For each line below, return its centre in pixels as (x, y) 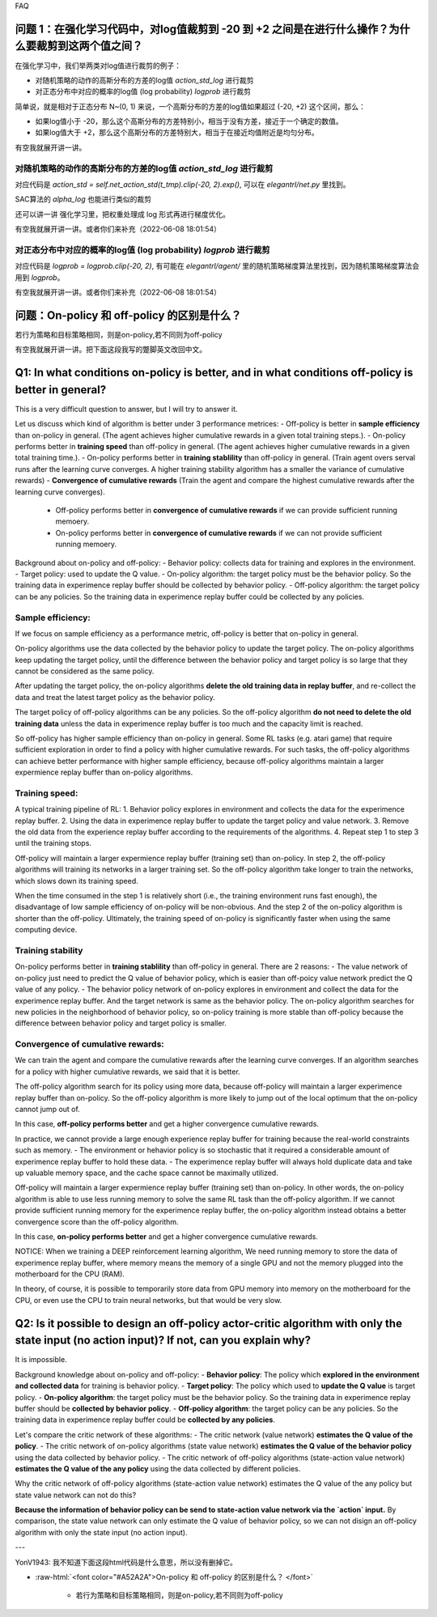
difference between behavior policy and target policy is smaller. (121, 1023)
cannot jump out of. (47, 1110)
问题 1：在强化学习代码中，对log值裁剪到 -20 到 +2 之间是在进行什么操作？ (202, 29)
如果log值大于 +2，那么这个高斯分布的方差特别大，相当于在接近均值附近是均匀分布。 (177, 133)
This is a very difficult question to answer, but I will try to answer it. (126, 409)
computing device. (46, 930)
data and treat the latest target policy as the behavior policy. (115, 697)
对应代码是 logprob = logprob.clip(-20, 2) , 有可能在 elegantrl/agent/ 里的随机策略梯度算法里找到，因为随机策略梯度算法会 (217, 266)
